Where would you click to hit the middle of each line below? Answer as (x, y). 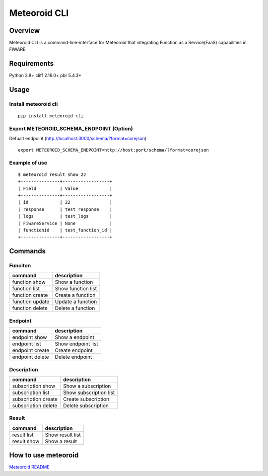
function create (30, 295)
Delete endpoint (73, 357)
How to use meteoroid (44, 455)
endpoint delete (31, 357)
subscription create (35, 399)
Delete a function (75, 308)
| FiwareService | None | (65, 223)
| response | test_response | (65, 209)
